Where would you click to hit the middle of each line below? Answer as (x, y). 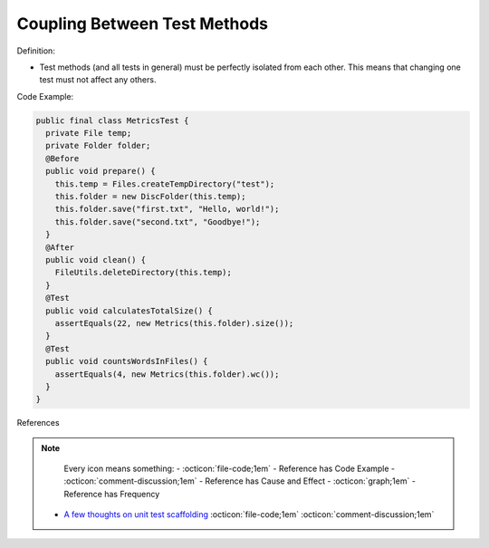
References (38, 423)
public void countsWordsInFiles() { (127, 361)
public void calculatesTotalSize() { (129, 311)
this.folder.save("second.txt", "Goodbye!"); (158, 221)
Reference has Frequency (112, 494)
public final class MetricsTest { (112, 120)
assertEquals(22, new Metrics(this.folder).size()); (174, 323)
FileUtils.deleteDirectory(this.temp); (144, 273)
